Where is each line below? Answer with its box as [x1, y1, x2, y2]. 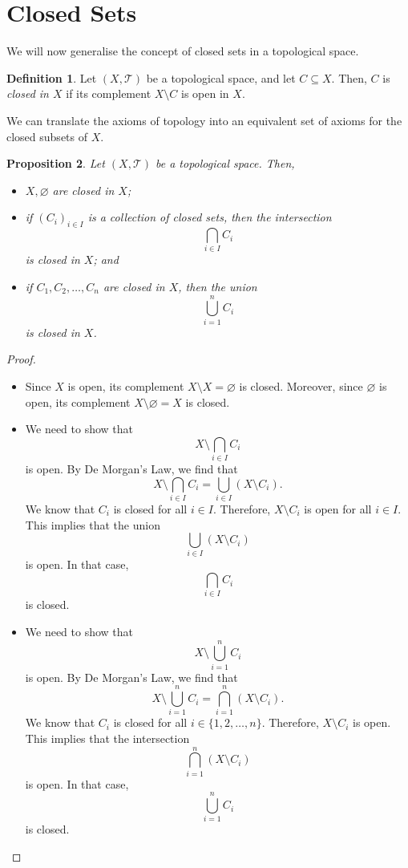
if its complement [66, 85, 151, 102]
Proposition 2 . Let [6, 155, 105, 172]
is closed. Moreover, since [239, 377, 363, 394]
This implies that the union [25, 516, 160, 533]
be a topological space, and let [146, 69, 296, 86]
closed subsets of [6, 128, 88, 144]
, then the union [178, 278, 257, 294]
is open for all [304, 500, 372, 517]
